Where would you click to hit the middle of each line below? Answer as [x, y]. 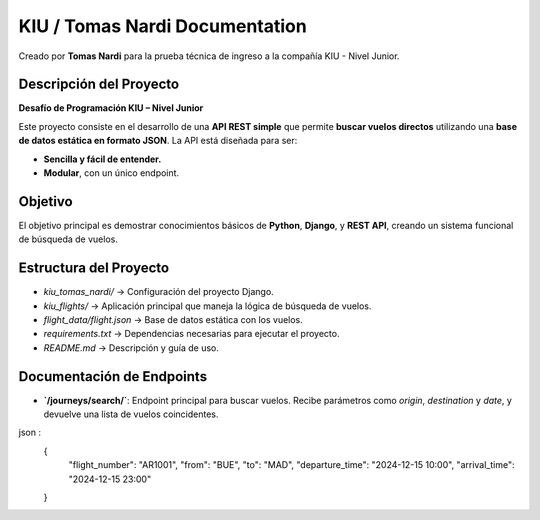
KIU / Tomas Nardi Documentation [162, 26]
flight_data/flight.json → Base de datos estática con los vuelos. [173, 319]
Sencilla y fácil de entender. [102, 159]
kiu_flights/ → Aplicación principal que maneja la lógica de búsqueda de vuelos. [207, 306]
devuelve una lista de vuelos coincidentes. [131, 414]
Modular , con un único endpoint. [111, 173]
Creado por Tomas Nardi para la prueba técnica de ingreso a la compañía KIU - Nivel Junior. [209, 56]
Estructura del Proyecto [94, 268]
